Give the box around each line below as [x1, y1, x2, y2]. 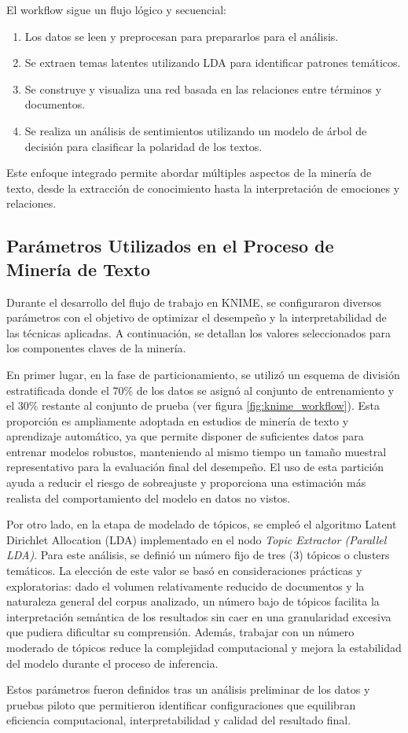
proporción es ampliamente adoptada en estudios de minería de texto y [6, 412, 349, 429]
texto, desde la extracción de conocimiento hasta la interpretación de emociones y [6, 179, 400, 196]
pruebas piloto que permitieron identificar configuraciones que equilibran [6, 696, 356, 713]
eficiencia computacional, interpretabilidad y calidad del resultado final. [6, 712, 351, 728]
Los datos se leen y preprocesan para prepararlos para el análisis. [24, 28, 339, 44]
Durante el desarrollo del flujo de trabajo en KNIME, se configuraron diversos [6, 293, 382, 310]
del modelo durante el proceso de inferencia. [6, 654, 219, 671]
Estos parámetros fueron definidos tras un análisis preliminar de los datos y [6, 681, 370, 698]
